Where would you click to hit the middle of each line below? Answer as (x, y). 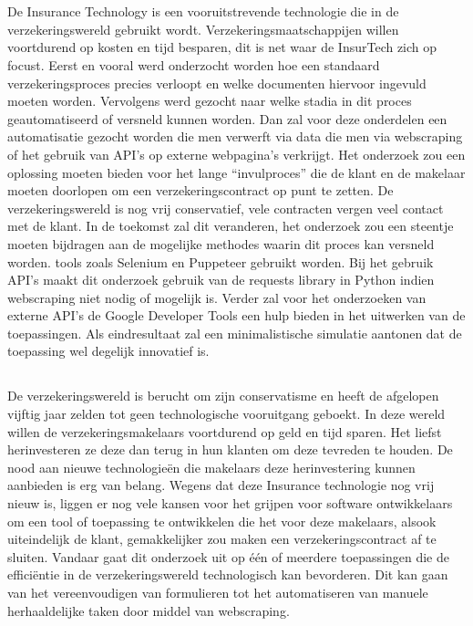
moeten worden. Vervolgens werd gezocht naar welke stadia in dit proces (210, 101)
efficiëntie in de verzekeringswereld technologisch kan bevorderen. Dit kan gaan (228, 574)
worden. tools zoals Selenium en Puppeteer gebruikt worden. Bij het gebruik (221, 261)
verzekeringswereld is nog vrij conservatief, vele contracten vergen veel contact (226, 208)
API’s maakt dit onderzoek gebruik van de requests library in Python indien (221, 280)
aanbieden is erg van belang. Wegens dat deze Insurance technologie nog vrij (221, 485)
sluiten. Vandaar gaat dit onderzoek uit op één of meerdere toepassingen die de (228, 556)
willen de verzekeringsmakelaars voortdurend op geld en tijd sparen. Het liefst (225, 431)
